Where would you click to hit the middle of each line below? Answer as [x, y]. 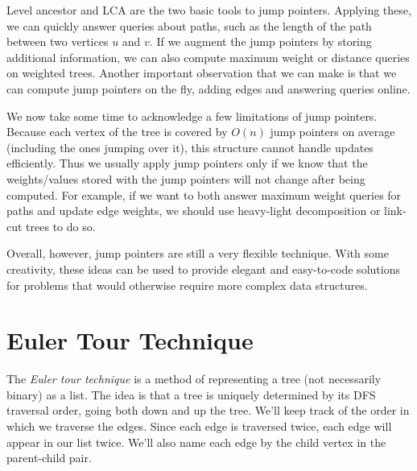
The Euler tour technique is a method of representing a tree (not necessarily [194, 379]
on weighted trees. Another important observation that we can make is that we [202, 73]
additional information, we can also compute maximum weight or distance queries [208, 57]
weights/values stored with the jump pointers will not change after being [186, 178]
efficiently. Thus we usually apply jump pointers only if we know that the [187, 163]
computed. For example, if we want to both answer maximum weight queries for [204, 194]
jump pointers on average [332, 132]
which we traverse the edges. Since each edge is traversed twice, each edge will [199, 426]
